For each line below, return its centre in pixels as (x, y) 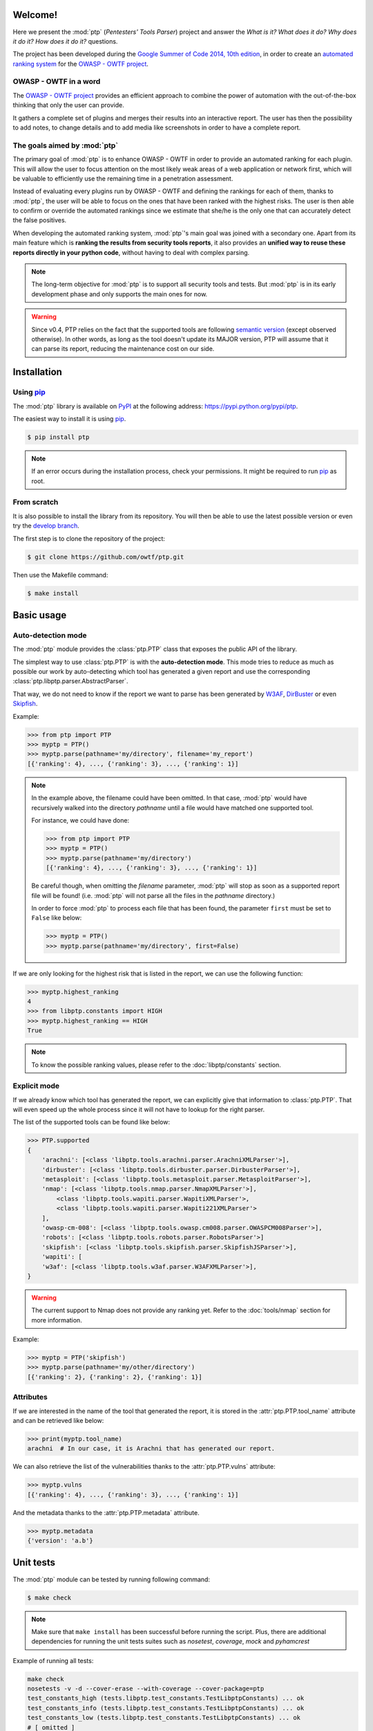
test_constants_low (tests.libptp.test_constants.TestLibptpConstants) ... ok (164, 1718)
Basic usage (40, 615)
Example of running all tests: (53, 1660)
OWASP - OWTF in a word (57, 82)
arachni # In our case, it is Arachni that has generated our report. (151, 1449)
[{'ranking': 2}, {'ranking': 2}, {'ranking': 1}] (115, 1377)
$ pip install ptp (58, 437)
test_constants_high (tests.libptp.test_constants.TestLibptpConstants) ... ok (166, 1698)
